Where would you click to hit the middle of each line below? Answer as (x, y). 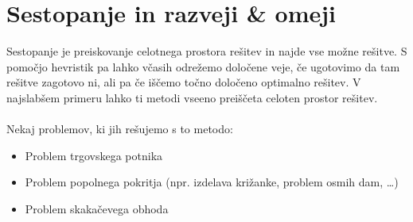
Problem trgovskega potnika (94, 155)
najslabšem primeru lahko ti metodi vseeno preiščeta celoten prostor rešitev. (192, 97)
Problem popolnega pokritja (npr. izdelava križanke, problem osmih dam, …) (212, 182)
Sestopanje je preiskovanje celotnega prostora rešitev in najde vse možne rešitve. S (207, 51)
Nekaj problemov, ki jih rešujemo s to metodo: (120, 129)
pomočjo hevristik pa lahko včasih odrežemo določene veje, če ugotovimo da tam (203, 66)
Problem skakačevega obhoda (97, 208)
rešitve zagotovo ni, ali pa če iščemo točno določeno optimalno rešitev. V (184, 82)
